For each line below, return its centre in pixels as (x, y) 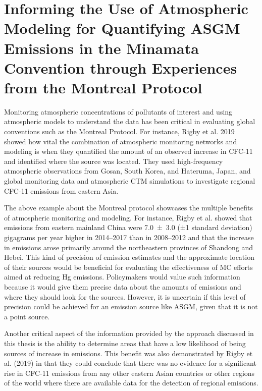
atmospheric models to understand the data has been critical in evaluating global (130, 121)
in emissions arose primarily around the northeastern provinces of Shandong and (129, 247)
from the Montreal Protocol (103, 87)
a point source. (27, 316)
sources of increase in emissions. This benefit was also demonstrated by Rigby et (128, 353)
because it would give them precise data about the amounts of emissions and (123, 286)
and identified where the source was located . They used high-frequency (114, 161)
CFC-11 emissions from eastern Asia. (61, 190)
